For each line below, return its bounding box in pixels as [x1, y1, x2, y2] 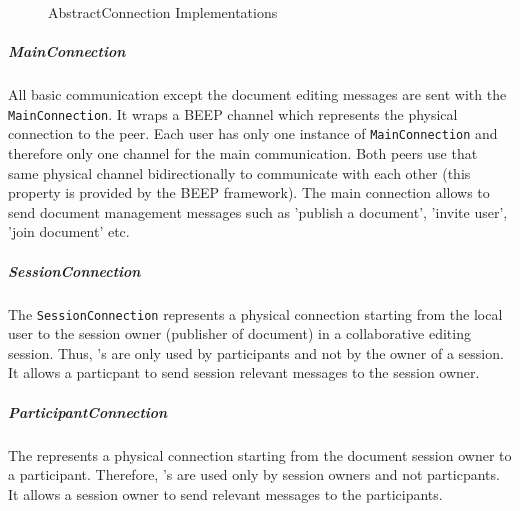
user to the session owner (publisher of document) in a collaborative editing [8, 323, 471, 344]
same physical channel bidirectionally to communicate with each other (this [8, 162, 471, 183]
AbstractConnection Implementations [48, 2, 278, 22]
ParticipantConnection [8, 401, 168, 422]
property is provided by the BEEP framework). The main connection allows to [8, 182, 490, 203]
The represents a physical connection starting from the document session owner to [8, 444, 512, 465]
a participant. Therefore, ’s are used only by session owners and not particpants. [8, 464, 500, 485]
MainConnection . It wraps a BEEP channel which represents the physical [8, 103, 458, 124]
